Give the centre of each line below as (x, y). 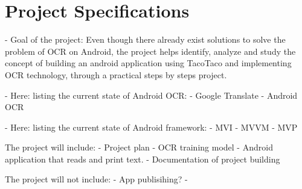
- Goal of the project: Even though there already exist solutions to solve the (145, 39)
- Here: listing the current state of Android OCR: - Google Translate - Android (151, 95)
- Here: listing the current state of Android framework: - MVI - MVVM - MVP (151, 127)
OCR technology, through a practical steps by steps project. (116, 74)
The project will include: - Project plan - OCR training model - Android (139, 147)
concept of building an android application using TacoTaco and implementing (148, 63)
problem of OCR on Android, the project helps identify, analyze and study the (150, 51)
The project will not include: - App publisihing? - (96, 179)
